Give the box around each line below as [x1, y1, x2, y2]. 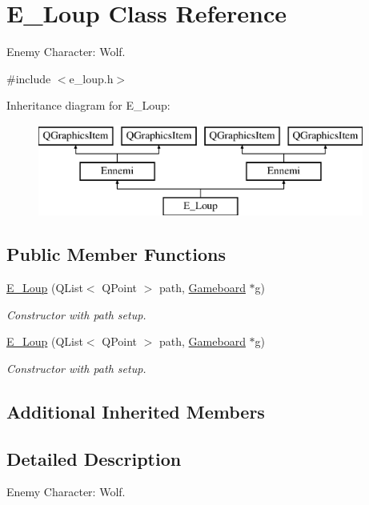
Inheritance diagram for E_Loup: [6, 97, 170, 114]
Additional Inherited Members [6, 399, 265, 423]
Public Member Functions [6, 242, 226, 267]
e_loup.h [69, 70, 114, 86]
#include [6, 70, 51, 86]
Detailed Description [6, 446, 182, 471]
